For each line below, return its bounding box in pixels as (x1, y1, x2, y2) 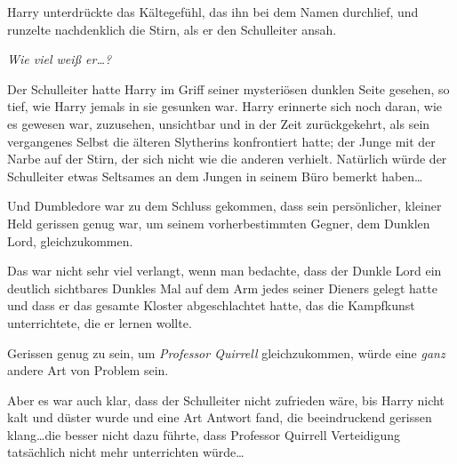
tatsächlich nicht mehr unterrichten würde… (7, 443, 245, 461)
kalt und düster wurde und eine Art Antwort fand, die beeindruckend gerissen (7, 408, 432, 427)
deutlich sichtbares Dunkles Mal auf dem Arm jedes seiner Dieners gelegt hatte (7, 278, 437, 297)
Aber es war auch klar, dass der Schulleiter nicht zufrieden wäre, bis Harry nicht (7, 390, 445, 409)
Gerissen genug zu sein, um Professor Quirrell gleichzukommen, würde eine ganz (7, 343, 445, 362)
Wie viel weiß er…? (7, 50, 112, 68)
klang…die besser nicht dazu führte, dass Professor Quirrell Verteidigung (7, 425, 401, 444)
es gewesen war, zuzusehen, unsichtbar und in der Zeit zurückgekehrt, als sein (7, 114, 430, 132)
